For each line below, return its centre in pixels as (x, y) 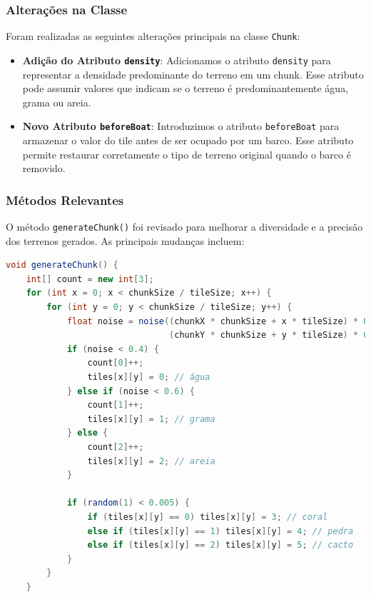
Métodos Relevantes (65, 200)
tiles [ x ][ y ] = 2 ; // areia (151, 461)
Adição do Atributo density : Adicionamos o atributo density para (177, 60)
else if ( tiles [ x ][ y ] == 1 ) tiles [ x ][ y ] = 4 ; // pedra (220, 531)
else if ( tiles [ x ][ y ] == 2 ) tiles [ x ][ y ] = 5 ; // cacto (220, 545)
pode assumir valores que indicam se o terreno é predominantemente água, (185, 88)
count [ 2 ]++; (116, 447)
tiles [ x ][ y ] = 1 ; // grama (151, 419)
